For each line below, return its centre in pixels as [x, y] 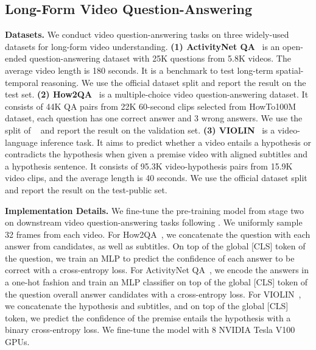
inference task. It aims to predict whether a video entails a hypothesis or [176, 142]
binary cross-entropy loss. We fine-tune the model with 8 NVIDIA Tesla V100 [150, 330]
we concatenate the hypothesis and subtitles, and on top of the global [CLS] [147, 306]
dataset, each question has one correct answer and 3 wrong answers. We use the [154, 118]
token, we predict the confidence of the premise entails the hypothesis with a [148, 317]
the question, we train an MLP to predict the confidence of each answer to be [150, 258]
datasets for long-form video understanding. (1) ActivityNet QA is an [142, 46]
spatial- [290, 70]
